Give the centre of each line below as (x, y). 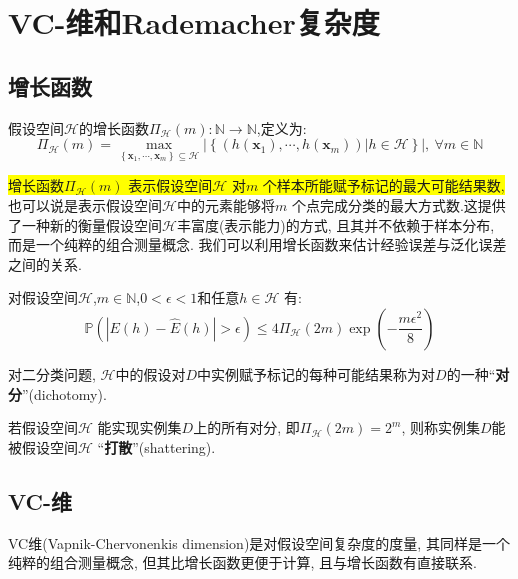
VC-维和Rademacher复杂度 (194, 22)
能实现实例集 (139, 427)
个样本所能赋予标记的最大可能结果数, (383, 185)
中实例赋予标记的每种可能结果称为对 (316, 373)
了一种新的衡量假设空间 (85, 224)
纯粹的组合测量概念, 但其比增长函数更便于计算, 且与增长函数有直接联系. (242, 562)
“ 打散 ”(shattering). (156, 446)
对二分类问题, (52, 373)
